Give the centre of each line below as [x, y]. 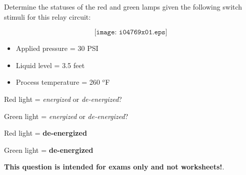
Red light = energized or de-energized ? [63, 99]
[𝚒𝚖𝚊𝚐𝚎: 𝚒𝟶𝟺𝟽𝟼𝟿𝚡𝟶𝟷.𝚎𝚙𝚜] [131, 33]
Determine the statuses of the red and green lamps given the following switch [123, 7]
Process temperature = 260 [58, 82]
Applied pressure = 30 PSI [57, 48]
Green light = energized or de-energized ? [66, 116]
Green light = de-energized [49, 150]
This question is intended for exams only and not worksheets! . [114, 167]
